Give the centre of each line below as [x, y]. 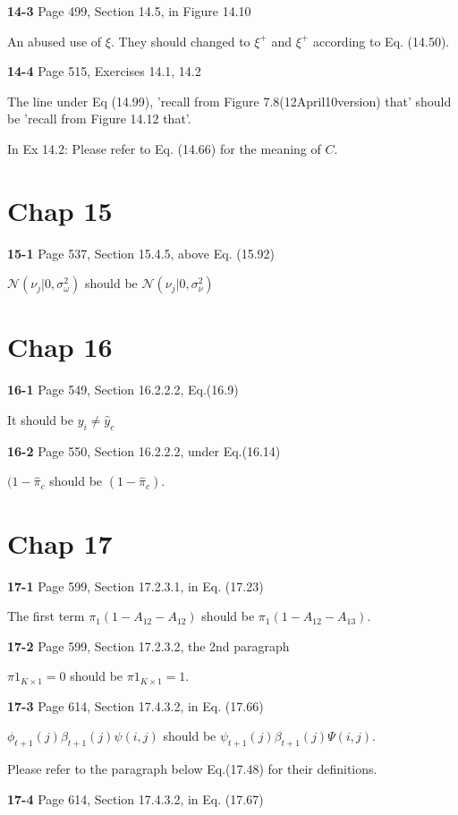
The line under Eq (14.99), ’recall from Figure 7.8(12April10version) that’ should [229, 101]
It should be [40, 420]
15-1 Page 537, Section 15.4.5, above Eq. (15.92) [141, 253]
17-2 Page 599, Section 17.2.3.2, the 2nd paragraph [148, 645]
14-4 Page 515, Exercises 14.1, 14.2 [104, 71]
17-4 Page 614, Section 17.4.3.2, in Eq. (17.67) [136, 798]
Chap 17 [60, 543]
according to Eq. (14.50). [381, 41]
